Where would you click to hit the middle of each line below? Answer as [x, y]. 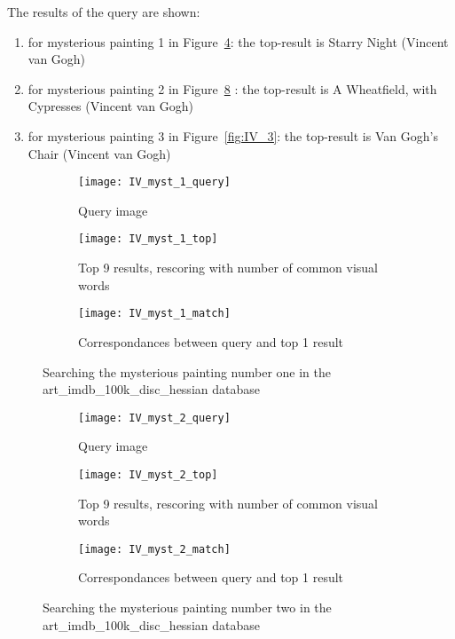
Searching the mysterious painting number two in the [187, 607]
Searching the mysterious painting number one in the [187, 371]
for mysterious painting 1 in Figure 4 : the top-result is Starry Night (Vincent [238, 41]
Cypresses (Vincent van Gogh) [111, 106]
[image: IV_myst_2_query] [154, 418]
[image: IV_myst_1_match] [154, 314]
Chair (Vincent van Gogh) [99, 153]
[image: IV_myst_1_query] [154, 182]
